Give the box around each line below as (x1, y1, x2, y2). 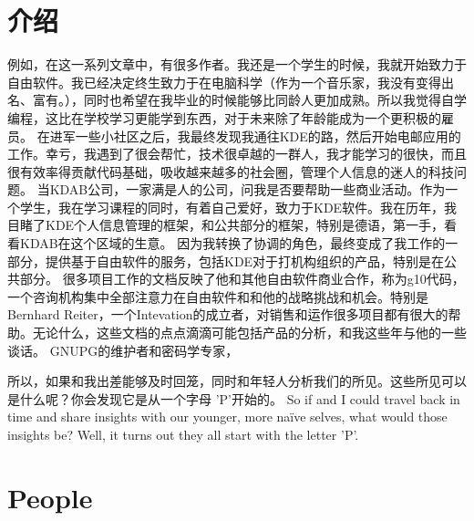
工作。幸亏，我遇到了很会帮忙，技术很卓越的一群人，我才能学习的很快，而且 (7, 144, 467, 163)
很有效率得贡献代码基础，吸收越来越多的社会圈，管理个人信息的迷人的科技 (7, 162, 454, 181)
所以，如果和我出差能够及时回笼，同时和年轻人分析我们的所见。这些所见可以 (7, 371, 467, 391)
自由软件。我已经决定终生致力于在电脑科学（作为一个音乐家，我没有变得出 (7, 72, 454, 91)
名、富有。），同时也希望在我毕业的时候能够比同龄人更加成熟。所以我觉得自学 (7, 90, 467, 109)
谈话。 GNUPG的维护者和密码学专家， (7, 340, 239, 359)
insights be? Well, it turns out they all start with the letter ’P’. (7, 425, 359, 443)
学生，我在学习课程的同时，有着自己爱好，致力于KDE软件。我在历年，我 (19, 197, 458, 216)
